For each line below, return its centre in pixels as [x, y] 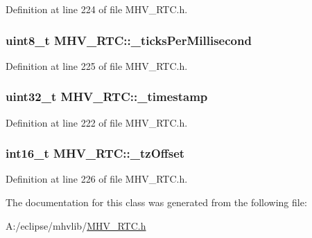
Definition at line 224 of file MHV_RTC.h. [97, 9]
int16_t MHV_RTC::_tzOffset [95, 153]
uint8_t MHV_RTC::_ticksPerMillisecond [129, 40]
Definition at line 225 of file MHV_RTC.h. [97, 65]
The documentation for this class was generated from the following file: [156, 202]
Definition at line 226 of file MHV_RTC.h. [97, 179]
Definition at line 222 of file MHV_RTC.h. [97, 122]
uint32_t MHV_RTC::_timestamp [107, 97]
